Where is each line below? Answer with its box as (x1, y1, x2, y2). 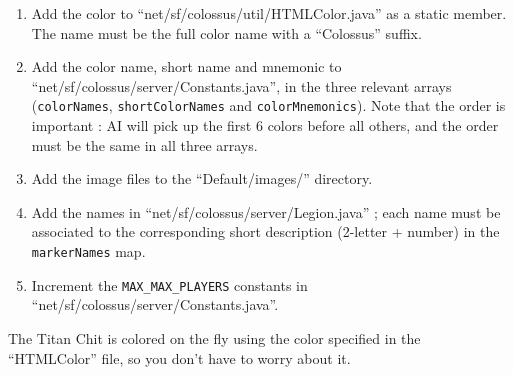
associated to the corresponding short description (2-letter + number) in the (31, 221, 500, 242)
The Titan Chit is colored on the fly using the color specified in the (8, 327, 421, 348)
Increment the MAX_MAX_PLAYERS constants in (31, 274, 308, 295)
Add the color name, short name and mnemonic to (31, 56, 342, 77)
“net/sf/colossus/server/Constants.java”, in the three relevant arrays (31, 75, 452, 96)
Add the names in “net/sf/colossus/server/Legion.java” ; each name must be (31, 201, 501, 222)
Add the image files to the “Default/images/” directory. (31, 168, 373, 189)
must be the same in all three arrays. (31, 134, 258, 155)
